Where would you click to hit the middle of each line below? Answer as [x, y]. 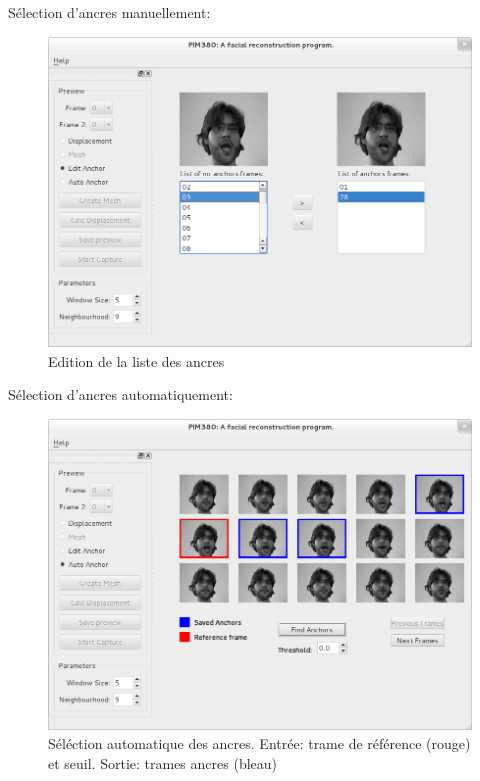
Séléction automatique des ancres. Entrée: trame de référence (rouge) [259, 743]
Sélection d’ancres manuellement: [109, 12]
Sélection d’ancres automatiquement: [120, 394]
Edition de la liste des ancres [136, 360]
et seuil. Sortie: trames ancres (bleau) [162, 762]
